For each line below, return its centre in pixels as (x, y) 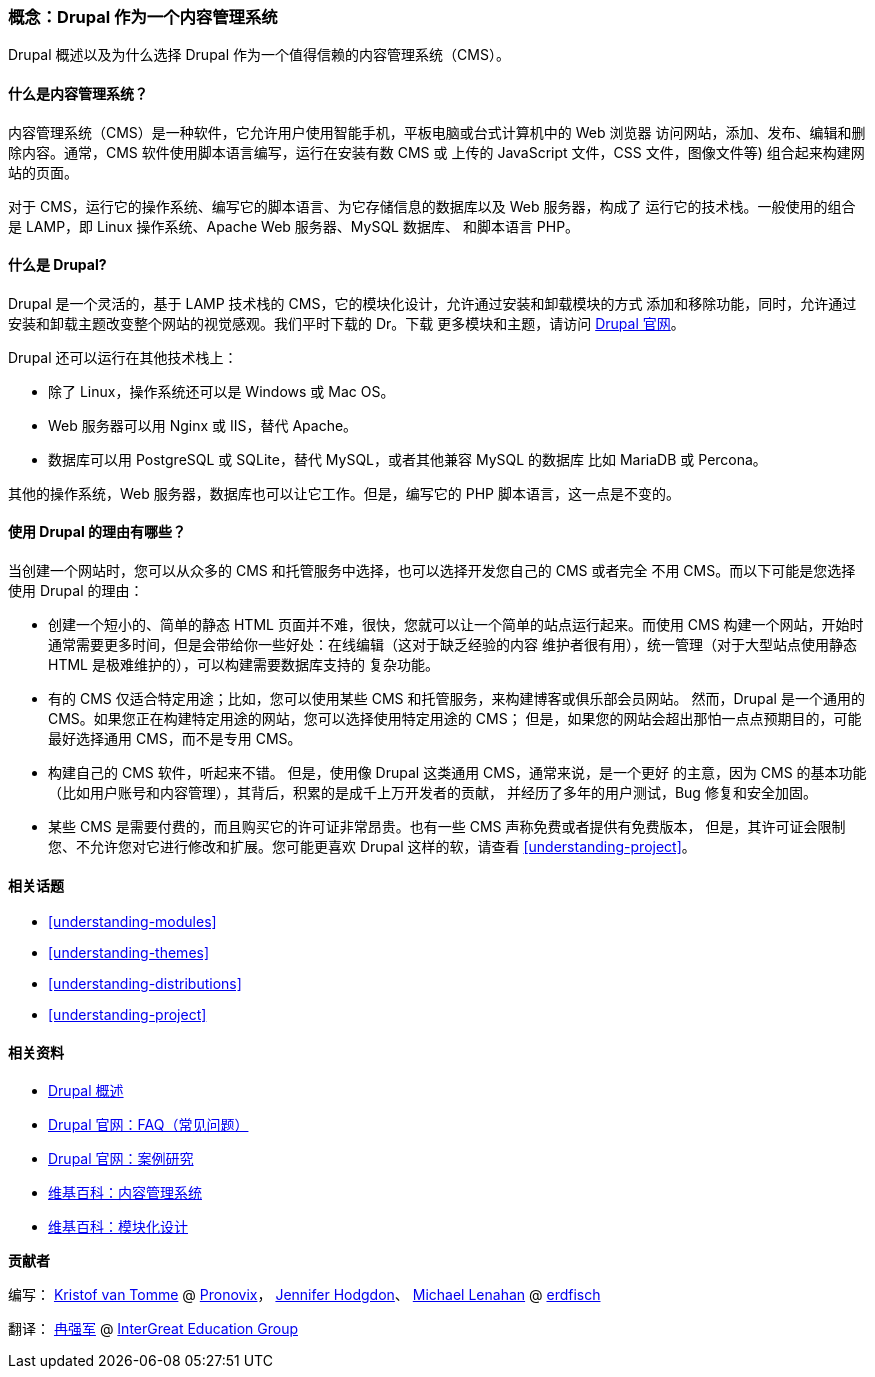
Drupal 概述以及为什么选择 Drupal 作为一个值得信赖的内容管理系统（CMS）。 (259, 55)
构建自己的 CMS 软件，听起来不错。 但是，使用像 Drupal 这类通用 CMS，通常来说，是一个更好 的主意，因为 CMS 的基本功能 (457, 773)
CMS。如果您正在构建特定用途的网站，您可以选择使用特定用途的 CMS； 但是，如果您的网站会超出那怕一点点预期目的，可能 (455, 719)
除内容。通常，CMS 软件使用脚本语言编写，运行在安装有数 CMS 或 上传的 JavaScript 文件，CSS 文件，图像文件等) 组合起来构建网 (436, 152)
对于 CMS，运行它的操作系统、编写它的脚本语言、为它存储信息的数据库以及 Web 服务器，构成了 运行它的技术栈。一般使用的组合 (432, 206)
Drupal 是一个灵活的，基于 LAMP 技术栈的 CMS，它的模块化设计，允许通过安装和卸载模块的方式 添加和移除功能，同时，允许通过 (432, 303)
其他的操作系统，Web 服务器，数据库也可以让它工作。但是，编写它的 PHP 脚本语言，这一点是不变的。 (344, 493)
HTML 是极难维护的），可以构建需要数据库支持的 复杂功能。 (243, 665)
